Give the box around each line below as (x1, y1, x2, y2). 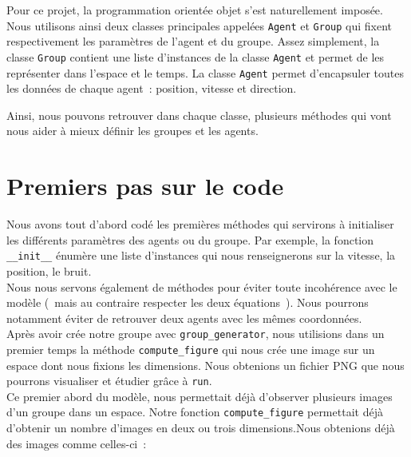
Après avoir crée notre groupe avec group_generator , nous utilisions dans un (6, 325, 385, 342)
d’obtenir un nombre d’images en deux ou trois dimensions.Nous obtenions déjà (6, 419, 395, 436)
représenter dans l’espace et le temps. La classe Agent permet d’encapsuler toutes (6, 64, 404, 81)
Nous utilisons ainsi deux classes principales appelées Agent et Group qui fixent (6, 17, 392, 34)
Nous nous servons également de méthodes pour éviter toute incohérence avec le (6, 278, 397, 295)
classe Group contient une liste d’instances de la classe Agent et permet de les (6, 48, 385, 65)
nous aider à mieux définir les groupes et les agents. (6, 122, 259, 139)
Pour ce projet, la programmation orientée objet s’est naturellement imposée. (6, 2, 383, 18)
